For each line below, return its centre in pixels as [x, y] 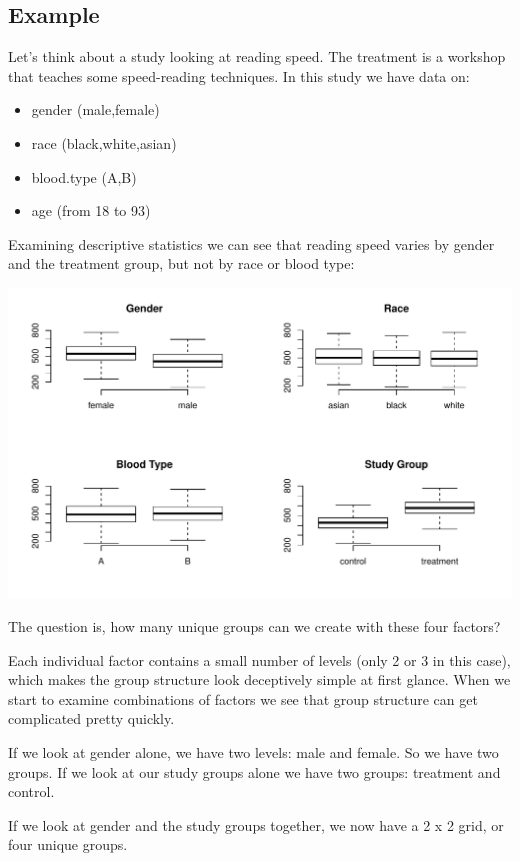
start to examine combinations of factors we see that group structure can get [243, 698]
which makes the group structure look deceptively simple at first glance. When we [259, 679]
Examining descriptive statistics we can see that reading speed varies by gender [251, 243]
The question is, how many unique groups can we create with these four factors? [254, 626]
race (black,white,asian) [104, 142]
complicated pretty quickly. [91, 718]
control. [31, 791]
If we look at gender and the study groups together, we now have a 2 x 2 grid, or [256, 824]
